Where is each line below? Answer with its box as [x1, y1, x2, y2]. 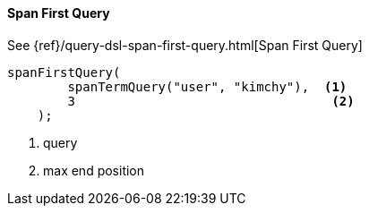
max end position [43, 162, 145, 178]
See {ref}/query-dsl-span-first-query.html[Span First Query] [7, 37, 363, 53]
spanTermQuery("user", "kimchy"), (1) [67, 79, 348, 94]
